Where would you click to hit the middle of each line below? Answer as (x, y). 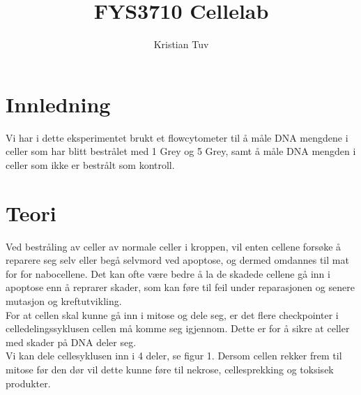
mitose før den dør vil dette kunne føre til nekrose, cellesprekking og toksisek (170, 369)
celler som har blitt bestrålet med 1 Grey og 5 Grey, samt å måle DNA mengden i (181, 151)
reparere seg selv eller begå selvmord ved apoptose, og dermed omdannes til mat (177, 260)
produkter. (28, 383)
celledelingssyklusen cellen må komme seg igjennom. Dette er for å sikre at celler (178, 328)
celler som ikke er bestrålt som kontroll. (90, 164)
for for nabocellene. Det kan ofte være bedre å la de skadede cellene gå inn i (168, 273)
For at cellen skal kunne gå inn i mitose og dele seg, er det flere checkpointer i (172, 314)
